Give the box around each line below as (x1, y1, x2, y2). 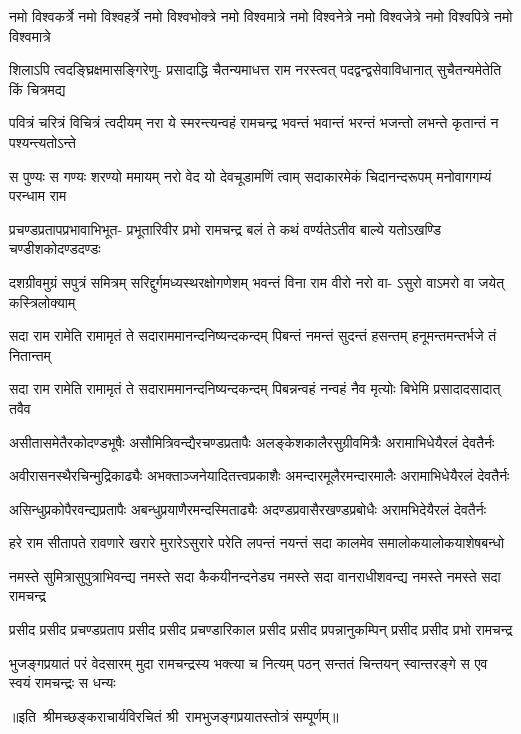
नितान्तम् (9, 344, 51, 365)
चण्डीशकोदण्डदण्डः (9, 238, 101, 259)
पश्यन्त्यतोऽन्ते (9, 131, 76, 152)
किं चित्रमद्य (9, 78, 66, 99)
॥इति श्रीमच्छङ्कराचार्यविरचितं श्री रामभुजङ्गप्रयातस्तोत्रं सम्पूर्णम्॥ (9, 705, 339, 726)
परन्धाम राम (9, 185, 67, 206)
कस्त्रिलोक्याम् (9, 291, 76, 312)
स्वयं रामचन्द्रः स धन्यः (9, 672, 116, 693)
